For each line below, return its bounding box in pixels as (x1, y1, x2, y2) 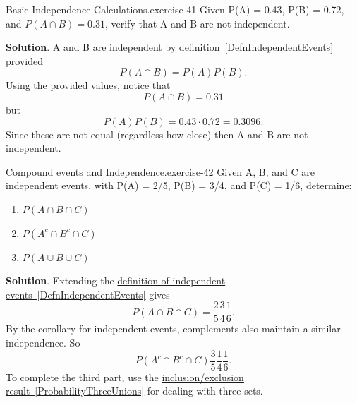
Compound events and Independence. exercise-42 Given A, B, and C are (6, 164, 315, 179)
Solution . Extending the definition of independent (6, 273, 226, 288)
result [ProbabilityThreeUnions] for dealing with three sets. (6, 383, 263, 398)
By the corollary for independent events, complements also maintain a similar (6, 321, 341, 336)
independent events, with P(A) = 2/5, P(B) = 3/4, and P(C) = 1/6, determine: (6, 178, 352, 193)
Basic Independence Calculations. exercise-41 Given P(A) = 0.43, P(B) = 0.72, (6, 2, 344, 16)
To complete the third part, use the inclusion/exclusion (6, 369, 244, 384)
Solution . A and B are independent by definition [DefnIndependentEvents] (6, 40, 334, 54)
